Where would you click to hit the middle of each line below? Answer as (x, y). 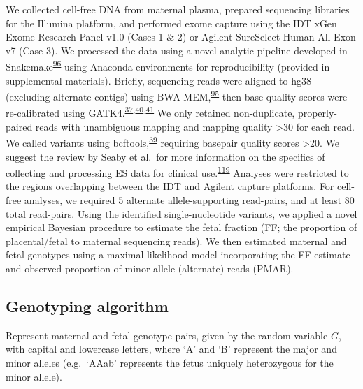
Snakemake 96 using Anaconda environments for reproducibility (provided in (168, 66)
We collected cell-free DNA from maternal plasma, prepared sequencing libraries (178, 9)
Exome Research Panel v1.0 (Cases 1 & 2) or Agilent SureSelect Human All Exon (181, 37)
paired (19, 126)
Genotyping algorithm (87, 306)
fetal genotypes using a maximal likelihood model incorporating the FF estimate (178, 255)
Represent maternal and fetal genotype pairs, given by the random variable (167, 335)
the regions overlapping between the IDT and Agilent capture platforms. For (170, 186)
